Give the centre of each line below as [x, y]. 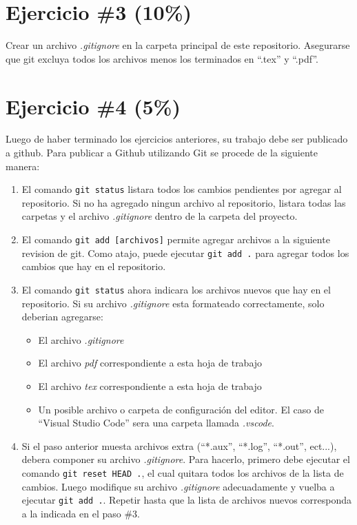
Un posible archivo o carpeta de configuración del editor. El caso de [181, 409]
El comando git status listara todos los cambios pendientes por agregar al [182, 189]
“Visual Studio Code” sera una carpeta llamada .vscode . [156, 423]
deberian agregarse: [62, 317]
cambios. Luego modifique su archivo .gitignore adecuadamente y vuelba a [178, 486]
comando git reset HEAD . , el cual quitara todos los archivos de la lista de [183, 472]
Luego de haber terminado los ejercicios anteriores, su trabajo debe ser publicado [177, 139]
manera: [23, 166]
